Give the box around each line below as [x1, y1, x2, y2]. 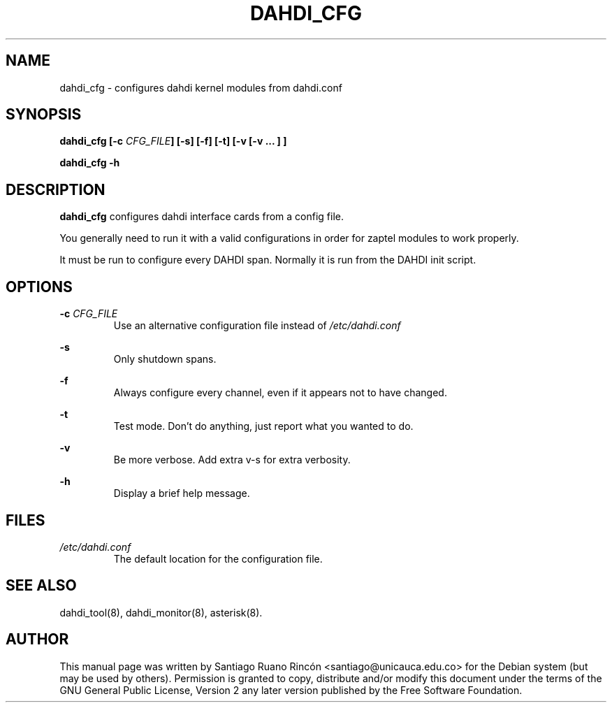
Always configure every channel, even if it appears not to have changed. [113, 386, 447, 399]
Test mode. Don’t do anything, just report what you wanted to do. [113, 420, 414, 433]
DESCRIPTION [6, 180, 105, 198]
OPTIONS [6, 277, 73, 296]
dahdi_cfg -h [59, 157, 120, 169]
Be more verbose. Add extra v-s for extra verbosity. [113, 454, 351, 466]
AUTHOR [6, 630, 69, 649]
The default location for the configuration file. [113, 552, 323, 565]
